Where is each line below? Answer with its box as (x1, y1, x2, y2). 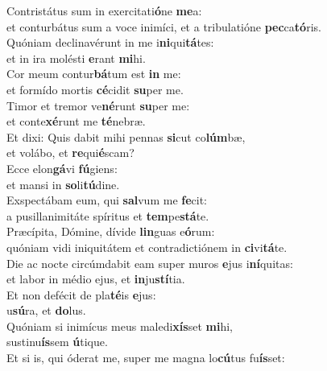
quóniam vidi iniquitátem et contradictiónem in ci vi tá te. (6, 238, 288, 255)
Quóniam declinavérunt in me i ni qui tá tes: (6, 34, 214, 51)
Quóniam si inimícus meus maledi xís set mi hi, (6, 317, 233, 334)
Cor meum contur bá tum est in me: (6, 65, 181, 82)
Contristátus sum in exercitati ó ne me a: (6, 2, 202, 19)
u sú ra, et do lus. (6, 302, 86, 319)
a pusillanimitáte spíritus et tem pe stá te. (6, 207, 209, 224)
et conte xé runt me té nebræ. (6, 113, 146, 130)
